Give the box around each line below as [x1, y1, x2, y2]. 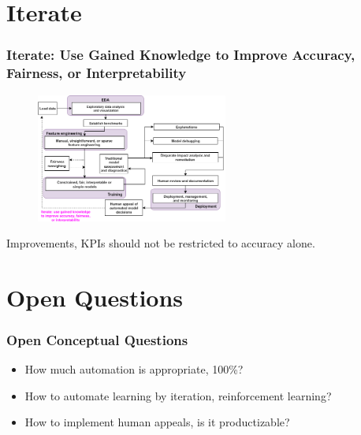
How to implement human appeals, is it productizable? [24, 414, 290, 430]
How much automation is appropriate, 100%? [24, 361, 244, 377]
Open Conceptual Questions [6, 330, 188, 349]
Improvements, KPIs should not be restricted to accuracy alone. [6, 235, 315, 251]
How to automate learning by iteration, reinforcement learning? [24, 387, 332, 403]
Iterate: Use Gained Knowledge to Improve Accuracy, [6, 45, 355, 65]
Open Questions [6, 281, 184, 313]
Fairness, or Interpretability [6, 63, 187, 83]
